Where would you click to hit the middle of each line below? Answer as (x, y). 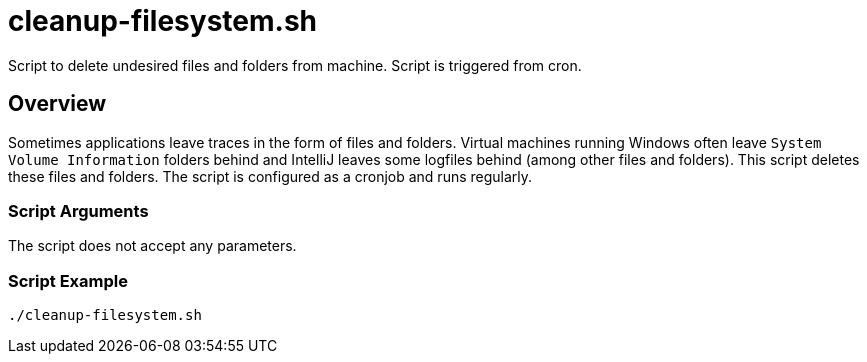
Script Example (68, 280)
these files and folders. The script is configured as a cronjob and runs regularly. (270, 176)
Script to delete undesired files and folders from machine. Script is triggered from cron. (295, 65)
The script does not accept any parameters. (152, 246)
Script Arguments (78, 210)
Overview (57, 104)
